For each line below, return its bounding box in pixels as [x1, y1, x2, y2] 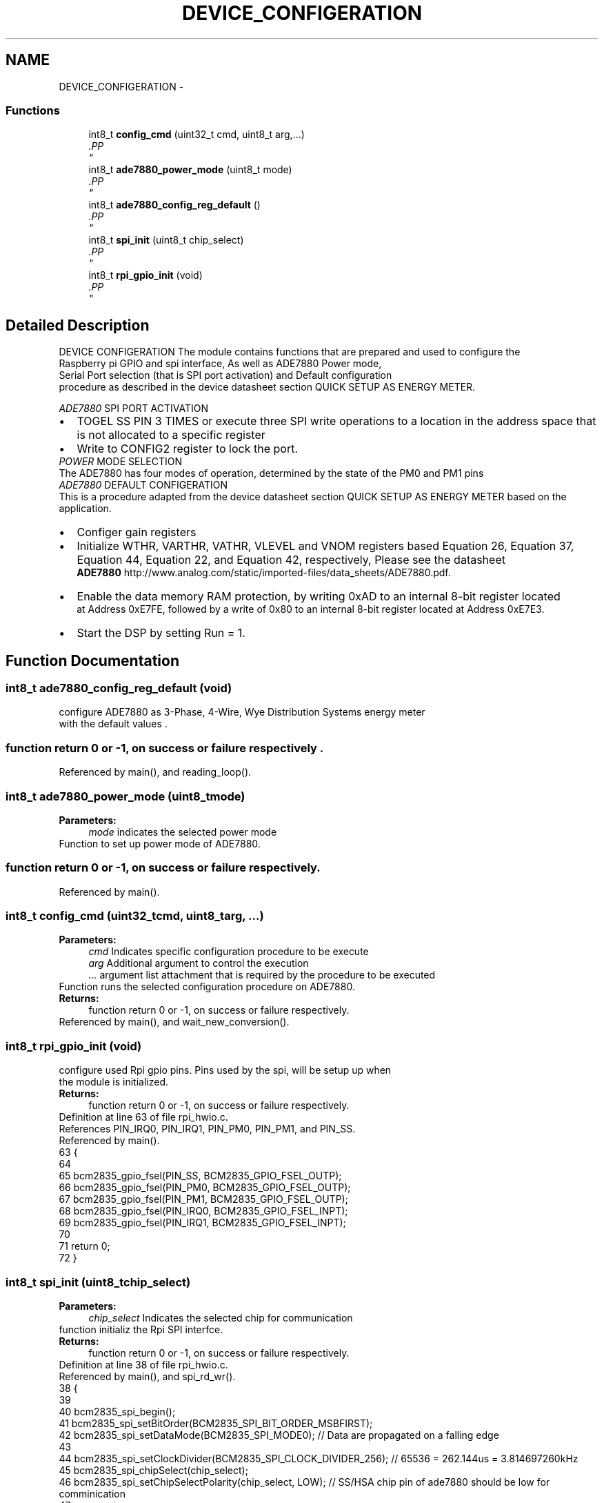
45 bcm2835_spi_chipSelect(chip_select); [59, 1464, 248, 1476]
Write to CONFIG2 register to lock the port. [77, 442, 299, 456]
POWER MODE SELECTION [59, 455, 183, 468]
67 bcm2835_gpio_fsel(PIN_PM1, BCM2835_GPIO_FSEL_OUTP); [59, 1193, 348, 1206]
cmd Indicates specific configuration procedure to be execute [88, 945, 369, 958]
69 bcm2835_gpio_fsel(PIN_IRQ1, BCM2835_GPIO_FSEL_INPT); [59, 1217, 346, 1229]
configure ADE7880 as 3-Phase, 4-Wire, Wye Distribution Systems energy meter [59, 706, 425, 718]
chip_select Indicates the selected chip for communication [88, 1311, 353, 1324]
